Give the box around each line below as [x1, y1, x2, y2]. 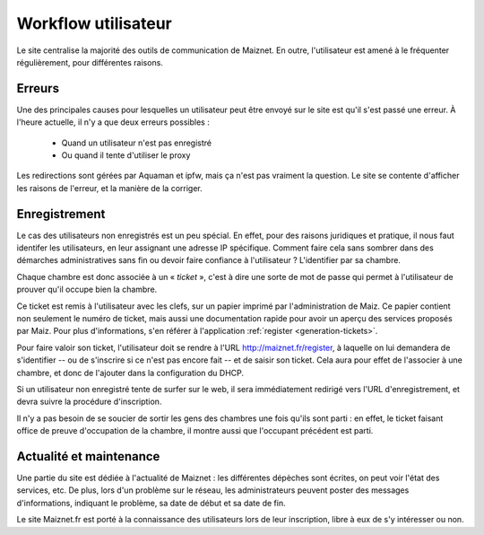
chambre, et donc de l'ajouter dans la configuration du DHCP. [16, 367, 245, 378]
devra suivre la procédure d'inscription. [16, 396, 162, 408]
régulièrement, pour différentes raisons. [16, 57, 163, 67]
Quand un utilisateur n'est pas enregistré [61, 137, 212, 148]
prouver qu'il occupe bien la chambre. [16, 284, 158, 295]
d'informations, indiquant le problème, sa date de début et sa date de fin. [16, 497, 286, 508]
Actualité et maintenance [16, 449, 160, 464]
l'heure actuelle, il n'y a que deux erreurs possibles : [16, 117, 210, 127]
